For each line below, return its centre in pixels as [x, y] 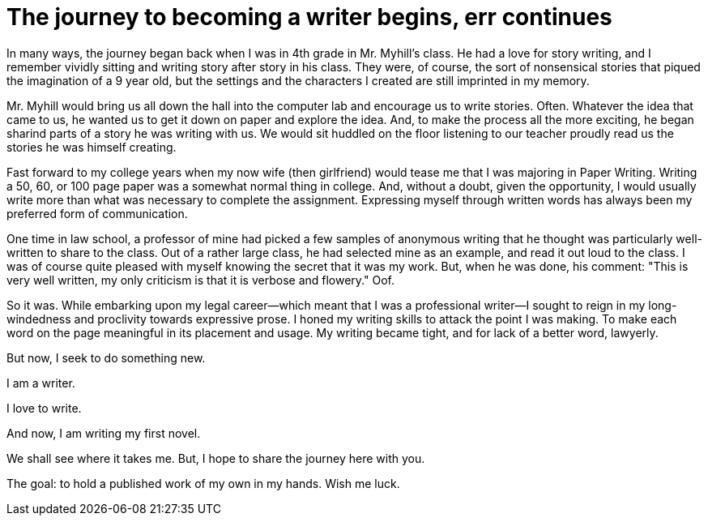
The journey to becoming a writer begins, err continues [309, 17]
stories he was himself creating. [92, 147]
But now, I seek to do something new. [106, 357]
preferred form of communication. [97, 213]
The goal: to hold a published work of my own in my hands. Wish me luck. [203, 483]
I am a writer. [41, 383]
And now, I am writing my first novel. [104, 433]
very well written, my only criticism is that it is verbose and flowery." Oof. [200, 280]
